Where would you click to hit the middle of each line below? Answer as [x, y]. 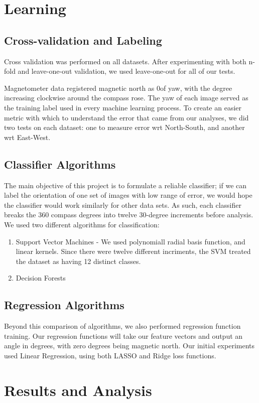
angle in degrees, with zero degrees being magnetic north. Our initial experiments [129, 346]
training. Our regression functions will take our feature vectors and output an [123, 335]
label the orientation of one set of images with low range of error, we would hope [128, 195]
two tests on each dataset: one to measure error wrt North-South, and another [124, 127]
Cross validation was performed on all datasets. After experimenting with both [125, 61]
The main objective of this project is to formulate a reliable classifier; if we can [125, 185]
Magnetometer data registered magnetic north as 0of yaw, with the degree [118, 88]
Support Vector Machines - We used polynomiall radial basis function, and [131, 241]
